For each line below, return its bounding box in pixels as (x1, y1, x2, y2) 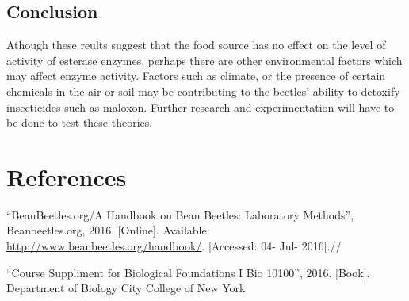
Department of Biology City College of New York (6, 280, 246, 296)
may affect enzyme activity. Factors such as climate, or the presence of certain (6, 67, 386, 84)
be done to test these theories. (6, 114, 153, 131)
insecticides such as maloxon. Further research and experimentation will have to (6, 98, 395, 115)
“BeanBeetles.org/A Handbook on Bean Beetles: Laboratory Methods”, (6, 206, 354, 223)
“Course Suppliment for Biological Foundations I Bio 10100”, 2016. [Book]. (6, 264, 370, 280)
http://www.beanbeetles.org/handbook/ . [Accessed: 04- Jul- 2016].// (6, 238, 342, 254)
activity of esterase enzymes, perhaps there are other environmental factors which (6, 51, 403, 68)
